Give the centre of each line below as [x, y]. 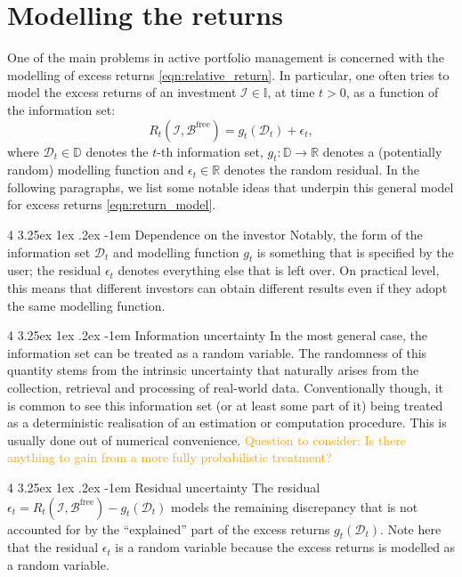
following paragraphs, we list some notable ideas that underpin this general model [231, 187]
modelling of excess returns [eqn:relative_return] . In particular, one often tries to [228, 74]
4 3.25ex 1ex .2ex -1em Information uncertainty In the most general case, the [217, 335]
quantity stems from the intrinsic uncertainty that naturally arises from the [213, 370]
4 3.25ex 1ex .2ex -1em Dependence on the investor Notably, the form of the [215, 235]
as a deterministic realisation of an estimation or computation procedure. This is [227, 423]
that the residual [53, 547]
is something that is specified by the [355, 252]
